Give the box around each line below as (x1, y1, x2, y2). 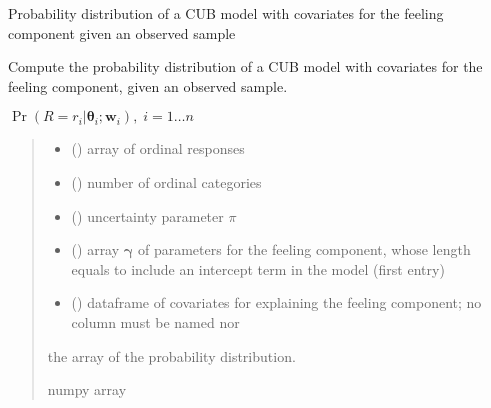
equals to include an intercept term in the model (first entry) (71, 258, 445, 279)
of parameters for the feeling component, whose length (137, 239, 471, 260)
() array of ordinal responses (71, 138, 245, 159)
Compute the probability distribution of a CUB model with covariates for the (8, 56, 483, 77)
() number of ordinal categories (71, 171, 262, 192)
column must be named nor (71, 311, 240, 332)
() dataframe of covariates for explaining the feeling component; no (71, 292, 482, 313)
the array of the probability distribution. (47, 345, 296, 366)
